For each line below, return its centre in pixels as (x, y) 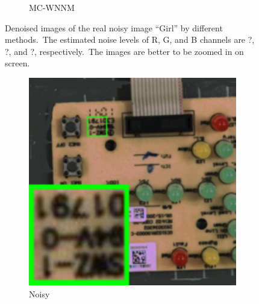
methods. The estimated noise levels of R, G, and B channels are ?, (130, 40)
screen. (17, 63)
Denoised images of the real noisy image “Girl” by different (114, 27)
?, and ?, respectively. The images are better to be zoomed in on (124, 51)
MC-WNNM (52, 7)
